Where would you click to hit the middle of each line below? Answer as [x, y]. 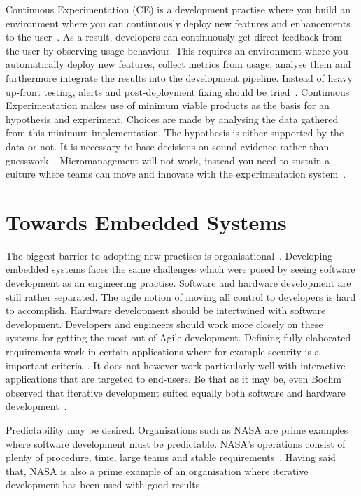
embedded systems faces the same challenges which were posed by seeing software [180, 269]
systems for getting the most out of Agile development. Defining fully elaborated [178, 338]
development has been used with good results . [107, 484]
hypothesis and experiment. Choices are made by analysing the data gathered [172, 119]
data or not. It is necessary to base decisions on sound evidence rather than [168, 146]
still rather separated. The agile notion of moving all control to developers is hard [181, 296]
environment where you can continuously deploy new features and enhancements [178, 23]
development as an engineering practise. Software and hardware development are [178, 283]
